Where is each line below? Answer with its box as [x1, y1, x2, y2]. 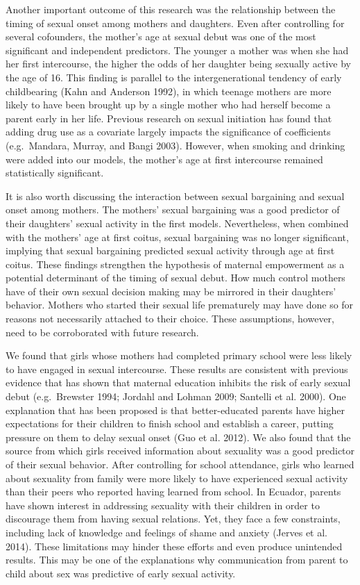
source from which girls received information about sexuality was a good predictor [6, 443, 355, 458]
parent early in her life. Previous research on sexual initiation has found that [6, 110, 332, 125]
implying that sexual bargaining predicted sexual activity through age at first [6, 243, 335, 258]
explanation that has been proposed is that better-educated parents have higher [6, 402, 345, 417]
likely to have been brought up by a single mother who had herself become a [6, 97, 331, 112]
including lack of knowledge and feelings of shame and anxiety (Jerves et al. [6, 525, 328, 539]
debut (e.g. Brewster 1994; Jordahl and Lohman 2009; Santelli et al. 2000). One [6, 389, 346, 404]
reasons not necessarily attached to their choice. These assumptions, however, [6, 311, 334, 326]
